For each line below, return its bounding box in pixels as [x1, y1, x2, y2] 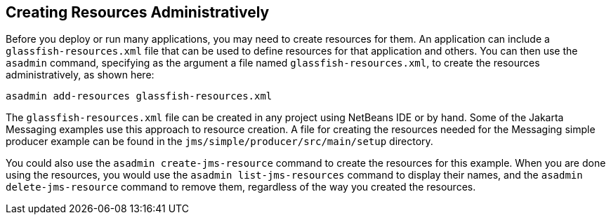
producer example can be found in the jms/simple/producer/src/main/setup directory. [6, 135, 433, 148]
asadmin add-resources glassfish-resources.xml [6, 90, 272, 102]
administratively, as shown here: [6, 69, 155, 81]
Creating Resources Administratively [6, 4, 270, 21]
